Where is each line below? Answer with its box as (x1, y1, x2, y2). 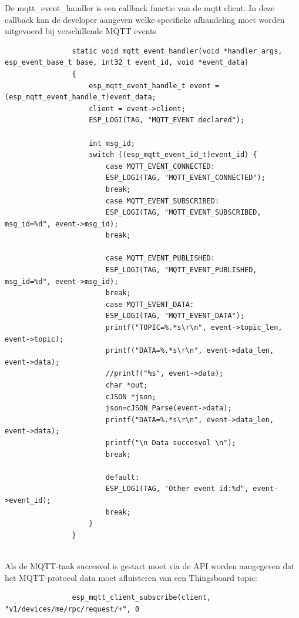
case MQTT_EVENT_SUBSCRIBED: (105, 196, 220, 205)
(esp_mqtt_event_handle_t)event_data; (5, 93, 156, 102)
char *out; (105, 381, 148, 389)
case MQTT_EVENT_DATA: (105, 300, 194, 309)
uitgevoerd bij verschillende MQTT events (5, 25, 157, 37)
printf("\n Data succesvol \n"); (105, 438, 236, 447)
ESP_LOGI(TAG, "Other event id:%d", (105, 485, 249, 493)
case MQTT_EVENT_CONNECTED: (105, 162, 215, 171)
